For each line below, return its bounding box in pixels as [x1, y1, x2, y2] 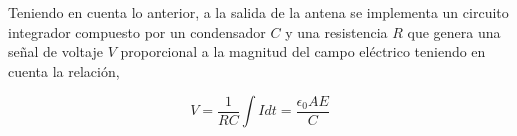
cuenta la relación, [8, 60, 120, 81]
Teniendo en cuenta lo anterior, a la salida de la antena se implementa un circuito [8, 2, 509, 22]
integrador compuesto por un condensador [8, 21, 266, 42]
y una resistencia [285, 21, 388, 42]
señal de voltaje [8, 41, 103, 62]
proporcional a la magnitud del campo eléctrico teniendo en [120, 41, 486, 62]
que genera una [407, 21, 501, 42]
